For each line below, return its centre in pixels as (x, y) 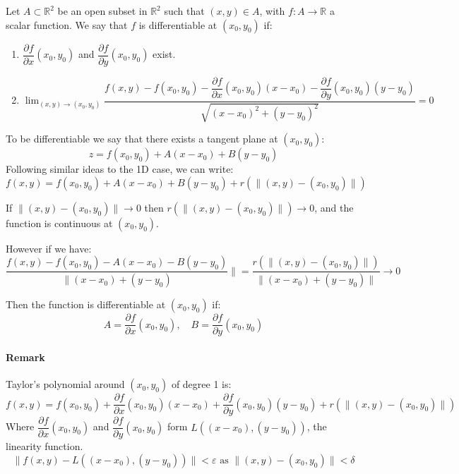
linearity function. (44, 446)
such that (184, 11)
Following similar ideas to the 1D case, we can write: (120, 169)
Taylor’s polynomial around (65, 384)
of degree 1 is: (201, 384)
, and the (334, 207)
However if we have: (49, 248)
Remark (25, 357)
